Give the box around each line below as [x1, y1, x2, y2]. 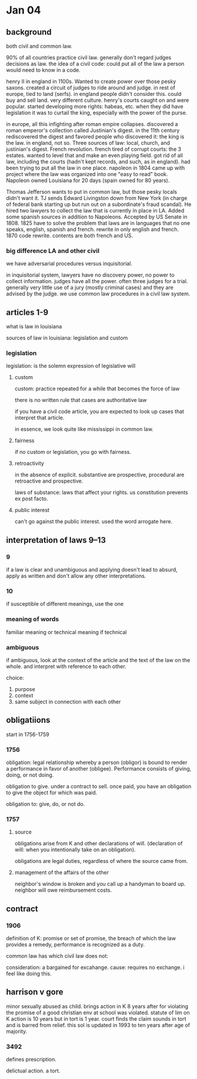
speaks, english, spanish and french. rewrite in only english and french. [6, 226, 179, 233]
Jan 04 [6, 4, 41, 17]
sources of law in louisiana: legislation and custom [6, 334, 128, 341]
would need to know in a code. [6, 67, 81, 74]
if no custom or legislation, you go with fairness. [14, 449, 131, 456]
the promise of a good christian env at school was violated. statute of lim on [6, 1009, 190, 1016]
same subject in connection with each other [14, 698, 121, 705]
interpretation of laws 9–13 [6, 535, 106, 545]
